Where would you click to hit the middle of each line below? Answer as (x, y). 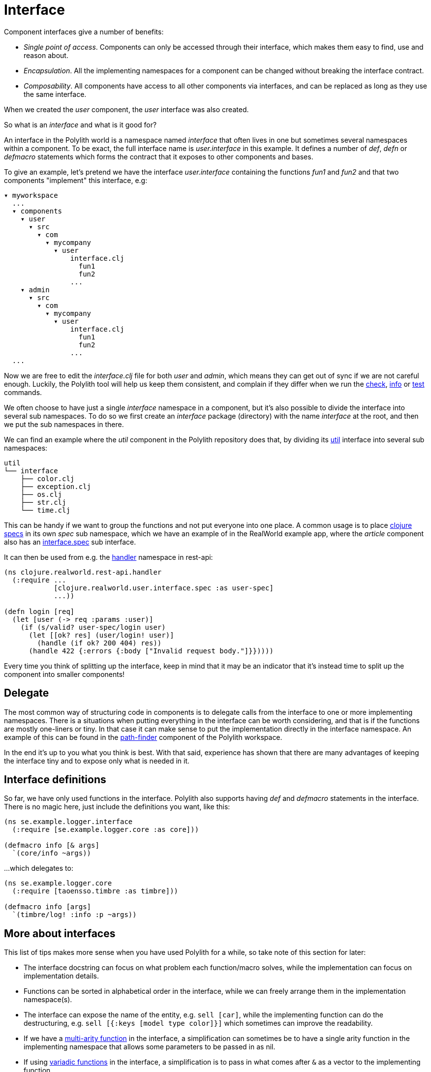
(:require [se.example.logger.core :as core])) (106, 830)
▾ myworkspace (31, 195)
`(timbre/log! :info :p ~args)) (74, 915)
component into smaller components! (64, 674)
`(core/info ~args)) (52, 853)
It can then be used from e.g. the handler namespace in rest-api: (108, 557)
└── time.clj (45, 510)
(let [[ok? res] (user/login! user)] (101, 635)
